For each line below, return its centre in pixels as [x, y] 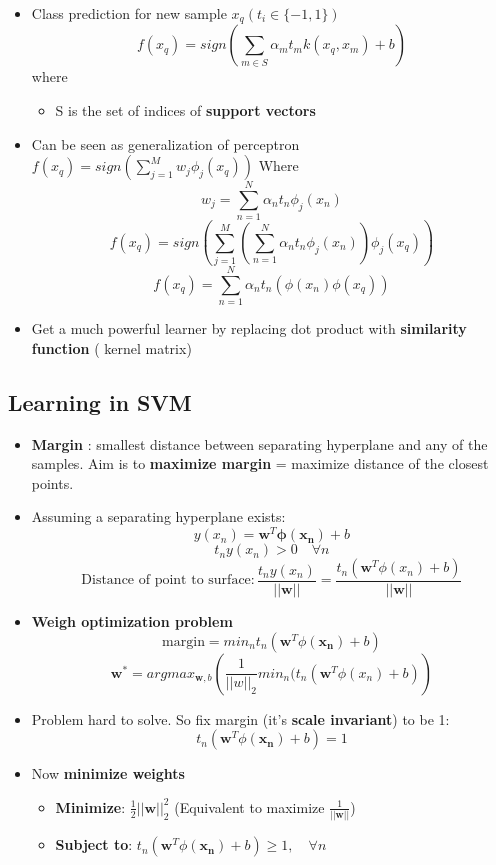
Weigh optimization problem [132, 621]
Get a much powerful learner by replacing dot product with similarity [249, 328]
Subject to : [94, 844]
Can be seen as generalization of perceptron [165, 143]
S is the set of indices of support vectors [185, 110]
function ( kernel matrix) [111, 347]
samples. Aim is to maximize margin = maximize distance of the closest [260, 463]
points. [52, 482]
